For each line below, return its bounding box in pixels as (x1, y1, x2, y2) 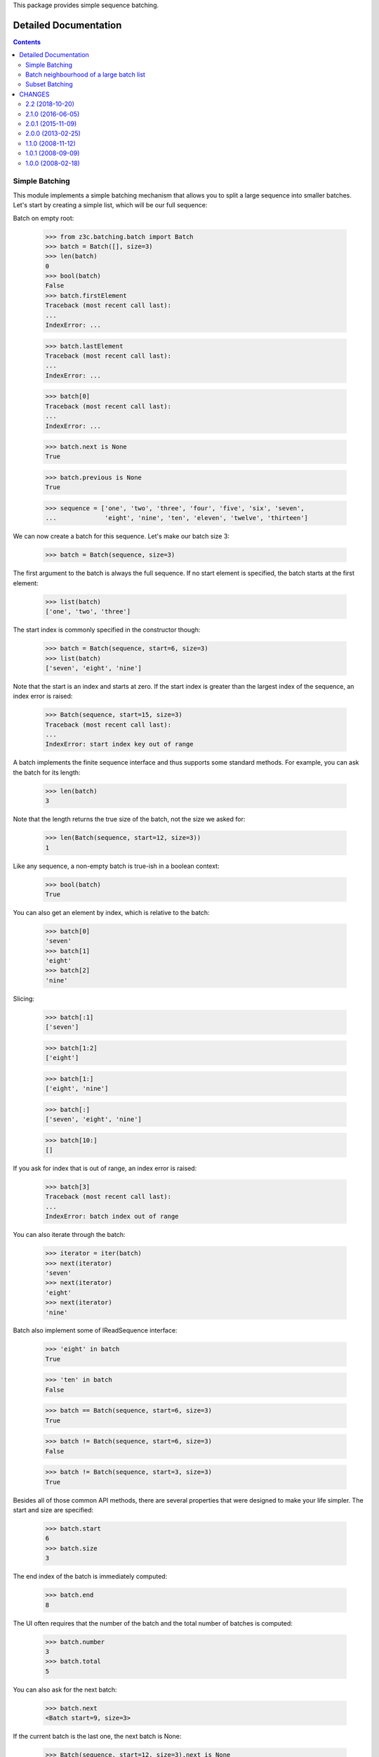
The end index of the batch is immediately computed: (13, 1572, 168, 1581)
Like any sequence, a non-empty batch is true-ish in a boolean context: (13, 862, 220, 870)
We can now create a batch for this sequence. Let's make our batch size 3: (13, 532, 230, 540)
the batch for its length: (13, 768, 81, 777)
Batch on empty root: (13, 214, 74, 222)
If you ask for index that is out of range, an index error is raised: (13, 1164, 197, 1173)
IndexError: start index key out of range (45, 740, 194, 748)
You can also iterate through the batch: (13, 1231, 126, 1239)
